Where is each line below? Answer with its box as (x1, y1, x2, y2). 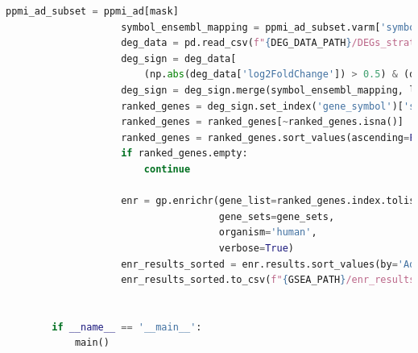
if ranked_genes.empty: (121, 147, 248, 160)
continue (143, 163, 191, 175)
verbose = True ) (218, 242, 294, 254)
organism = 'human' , (218, 226, 317, 239)
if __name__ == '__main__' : (52, 321, 202, 333)
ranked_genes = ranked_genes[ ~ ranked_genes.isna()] (121, 116, 404, 128)
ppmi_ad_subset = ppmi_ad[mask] (6, 6, 179, 17)
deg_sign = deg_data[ (121, 52, 237, 64)
